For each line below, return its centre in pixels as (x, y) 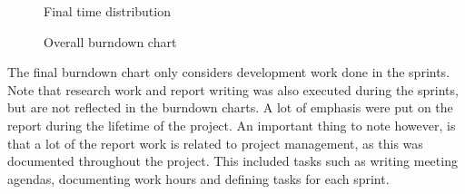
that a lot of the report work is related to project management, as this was (215, 143)
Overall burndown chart (110, 41)
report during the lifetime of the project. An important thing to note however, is (232, 125)
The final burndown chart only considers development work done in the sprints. (229, 72)
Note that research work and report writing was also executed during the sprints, (233, 89)
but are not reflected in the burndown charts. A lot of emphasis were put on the (230, 107)
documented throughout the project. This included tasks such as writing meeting (232, 161)
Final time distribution (107, 11)
